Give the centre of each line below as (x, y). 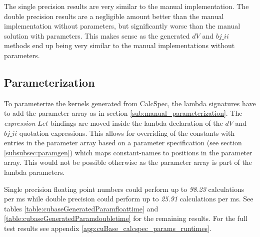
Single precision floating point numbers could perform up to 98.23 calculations (124, 189)
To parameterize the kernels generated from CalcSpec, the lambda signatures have (130, 103)
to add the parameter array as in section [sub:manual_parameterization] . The (123, 113)
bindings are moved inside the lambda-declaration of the (136, 123)
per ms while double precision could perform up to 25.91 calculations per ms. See (129, 199)
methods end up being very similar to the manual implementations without (119, 45)
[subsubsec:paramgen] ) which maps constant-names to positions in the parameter (128, 152)
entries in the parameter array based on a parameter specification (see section (123, 143)
